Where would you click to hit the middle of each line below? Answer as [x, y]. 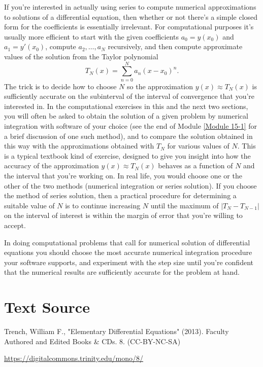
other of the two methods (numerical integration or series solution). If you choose [130, 185]
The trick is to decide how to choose [60, 86]
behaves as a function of [195, 166]
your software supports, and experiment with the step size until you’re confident [129, 262]
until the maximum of [185, 205]
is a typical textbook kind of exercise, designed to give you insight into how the [127, 155]
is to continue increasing [103, 205]
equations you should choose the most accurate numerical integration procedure [128, 252]
